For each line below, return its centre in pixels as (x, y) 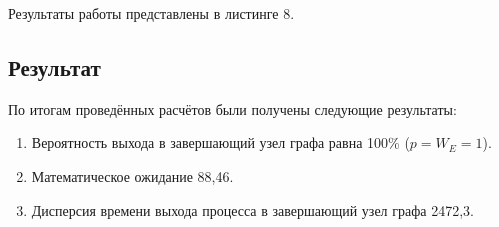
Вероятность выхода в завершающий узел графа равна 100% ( (220, 142)
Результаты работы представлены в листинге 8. (151, 13)
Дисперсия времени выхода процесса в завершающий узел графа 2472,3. (252, 209)
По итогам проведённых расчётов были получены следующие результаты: (232, 108)
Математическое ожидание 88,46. (132, 175)
